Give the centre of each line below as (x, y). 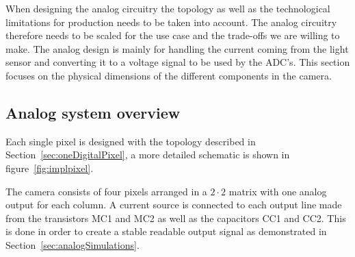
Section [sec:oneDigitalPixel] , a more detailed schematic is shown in (148, 155)
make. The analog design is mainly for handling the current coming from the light (177, 48)
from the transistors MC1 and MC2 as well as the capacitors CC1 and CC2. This (176, 218)
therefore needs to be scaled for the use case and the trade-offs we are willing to (173, 35)
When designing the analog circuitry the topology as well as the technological (168, 8)
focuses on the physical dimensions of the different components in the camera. (169, 75)
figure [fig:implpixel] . (50, 168)
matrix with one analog (278, 191)
